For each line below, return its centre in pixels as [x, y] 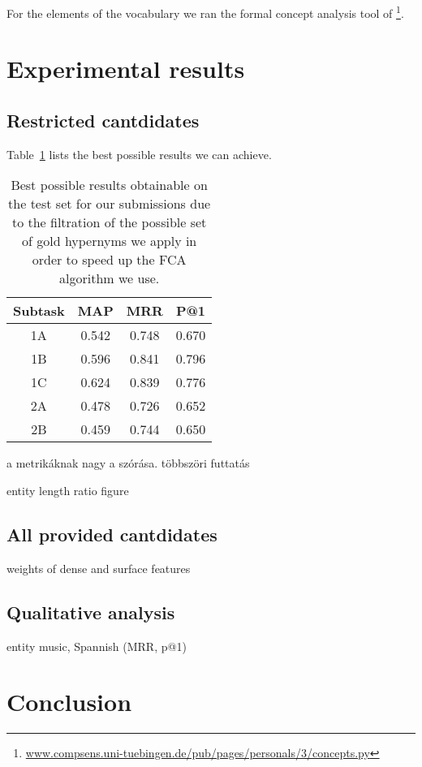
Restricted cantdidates [103, 121]
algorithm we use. [110, 278]
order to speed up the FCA [109, 260]
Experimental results [126, 69]
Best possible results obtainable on [109, 185]
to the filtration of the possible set [109, 222]
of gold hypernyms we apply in [109, 241]
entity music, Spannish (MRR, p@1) [97, 646]
